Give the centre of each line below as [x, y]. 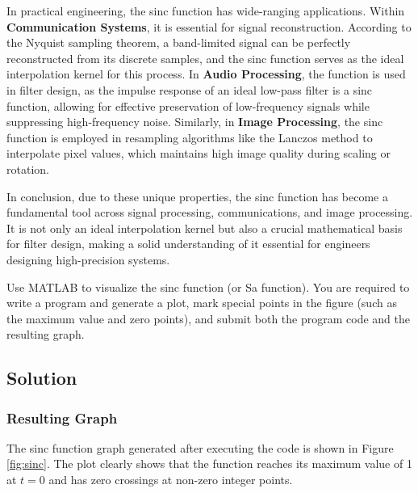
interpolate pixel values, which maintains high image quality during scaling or [199, 153]
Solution [42, 378]
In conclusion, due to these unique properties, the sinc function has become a [197, 196]
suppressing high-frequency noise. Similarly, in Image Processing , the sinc [195, 122]
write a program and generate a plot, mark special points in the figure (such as [202, 303]
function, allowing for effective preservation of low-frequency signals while [188, 105]
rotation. [28, 169]
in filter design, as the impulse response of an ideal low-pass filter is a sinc [190, 89]
